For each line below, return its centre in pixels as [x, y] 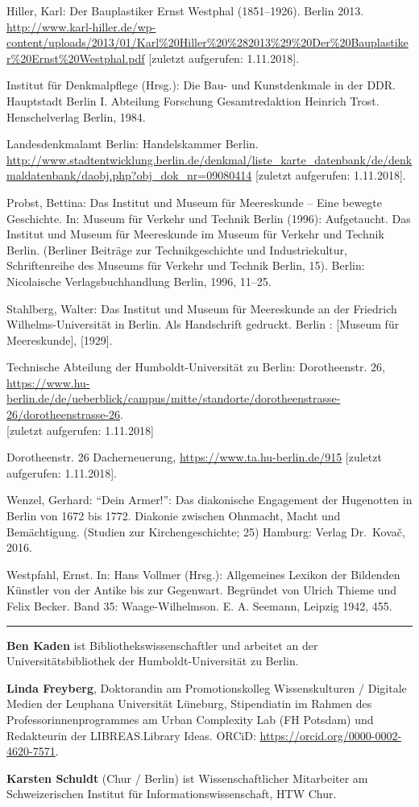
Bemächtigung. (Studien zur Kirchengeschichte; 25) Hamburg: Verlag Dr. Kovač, [206, 531]
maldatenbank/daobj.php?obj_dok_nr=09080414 [129, 175]
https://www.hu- [48, 382]
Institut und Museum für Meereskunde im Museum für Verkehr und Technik [195, 234]
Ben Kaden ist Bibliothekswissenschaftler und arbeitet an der [162, 645]
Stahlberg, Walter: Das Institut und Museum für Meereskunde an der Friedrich [202, 308]
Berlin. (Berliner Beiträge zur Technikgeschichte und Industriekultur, [177, 249]
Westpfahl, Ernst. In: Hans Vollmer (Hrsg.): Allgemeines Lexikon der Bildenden [203, 574]
